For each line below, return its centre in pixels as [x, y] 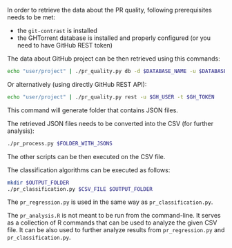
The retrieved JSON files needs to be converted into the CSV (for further [110, 123]
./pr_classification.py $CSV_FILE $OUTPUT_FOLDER [80, 189]
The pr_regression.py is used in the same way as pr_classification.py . [110, 202]
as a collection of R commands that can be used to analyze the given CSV [112, 223]
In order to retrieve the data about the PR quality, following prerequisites [109, 10]
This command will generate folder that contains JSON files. [93, 110]
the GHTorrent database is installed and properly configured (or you [114, 38]
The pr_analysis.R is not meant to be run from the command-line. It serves [114, 216]
